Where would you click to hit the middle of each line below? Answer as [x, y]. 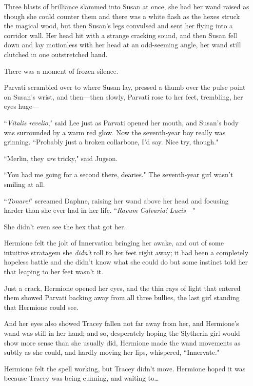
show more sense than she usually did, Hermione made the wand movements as [122, 342]
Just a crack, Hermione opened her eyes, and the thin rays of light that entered [122, 288]
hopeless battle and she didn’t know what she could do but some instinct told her [126, 262]
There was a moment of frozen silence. [61, 71]
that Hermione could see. [41, 307]
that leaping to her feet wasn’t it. [54, 272]
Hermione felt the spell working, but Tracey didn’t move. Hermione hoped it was [125, 368]
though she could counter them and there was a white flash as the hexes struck [122, 16]
